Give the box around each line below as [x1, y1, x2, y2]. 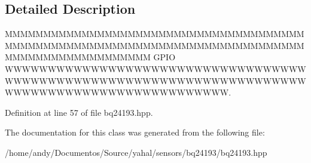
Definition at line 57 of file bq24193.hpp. [5, 106, 153, 118]
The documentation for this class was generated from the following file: [5, 126, 265, 139]
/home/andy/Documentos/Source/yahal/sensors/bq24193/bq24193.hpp [5, 146, 267, 158]
